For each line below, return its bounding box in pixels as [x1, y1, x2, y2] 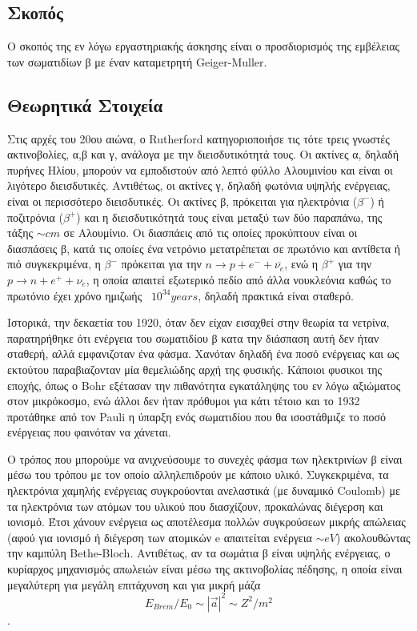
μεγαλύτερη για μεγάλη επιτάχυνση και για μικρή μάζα [7, 576, 261, 593]
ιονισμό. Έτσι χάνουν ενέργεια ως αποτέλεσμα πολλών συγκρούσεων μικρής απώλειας [7, 513, 406, 530]
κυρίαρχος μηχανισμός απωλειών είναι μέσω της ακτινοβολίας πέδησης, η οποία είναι [7, 561, 403, 577]
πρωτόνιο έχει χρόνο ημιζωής [7, 287, 142, 303]
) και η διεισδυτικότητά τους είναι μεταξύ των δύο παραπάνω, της [76, 208, 383, 225]
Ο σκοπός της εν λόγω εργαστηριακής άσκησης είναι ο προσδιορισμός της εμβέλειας [7, 38, 400, 54]
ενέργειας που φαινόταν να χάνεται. [7, 424, 171, 440]
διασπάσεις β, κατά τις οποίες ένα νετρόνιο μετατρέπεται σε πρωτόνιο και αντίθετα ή [7, 239, 401, 256]
